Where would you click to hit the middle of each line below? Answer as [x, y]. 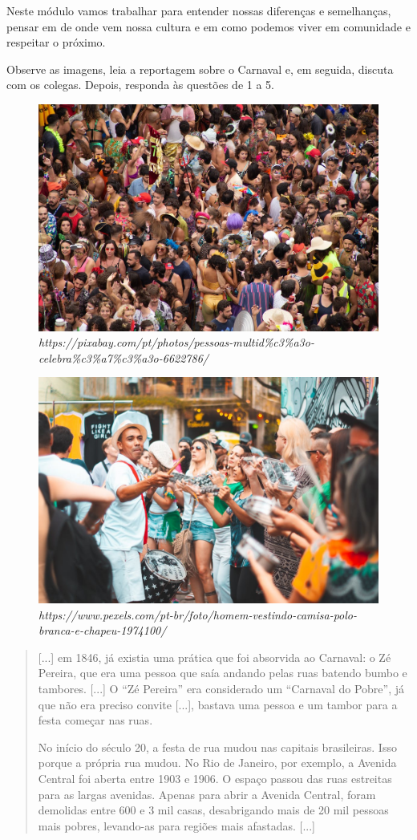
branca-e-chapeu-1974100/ [103, 630]
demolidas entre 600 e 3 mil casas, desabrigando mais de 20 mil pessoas [213, 810]
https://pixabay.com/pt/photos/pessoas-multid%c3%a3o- [176, 342]
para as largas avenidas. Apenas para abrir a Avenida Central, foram [207, 794]
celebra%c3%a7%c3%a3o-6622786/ [123, 357]
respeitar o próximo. [56, 42]
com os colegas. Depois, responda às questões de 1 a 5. [140, 85]
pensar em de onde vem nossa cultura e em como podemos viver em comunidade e [208, 26]
